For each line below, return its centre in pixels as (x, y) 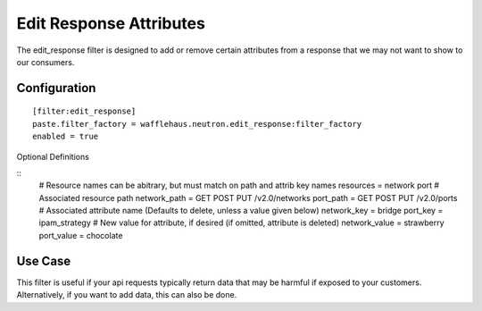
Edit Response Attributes (111, 23)
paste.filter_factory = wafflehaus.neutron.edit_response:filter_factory (197, 124)
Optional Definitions (53, 156)
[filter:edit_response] (84, 111)
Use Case (44, 261)
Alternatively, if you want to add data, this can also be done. (127, 295)
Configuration (56, 88)
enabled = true (66, 137)
